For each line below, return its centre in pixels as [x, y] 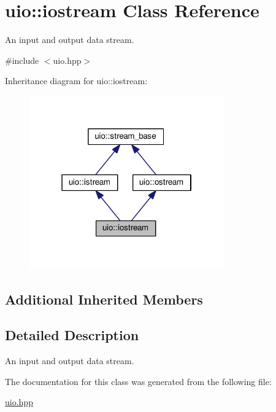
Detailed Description [72, 335]
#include [22, 60]
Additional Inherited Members [104, 299]
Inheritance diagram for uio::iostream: [76, 81]
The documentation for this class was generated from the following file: [138, 381]
